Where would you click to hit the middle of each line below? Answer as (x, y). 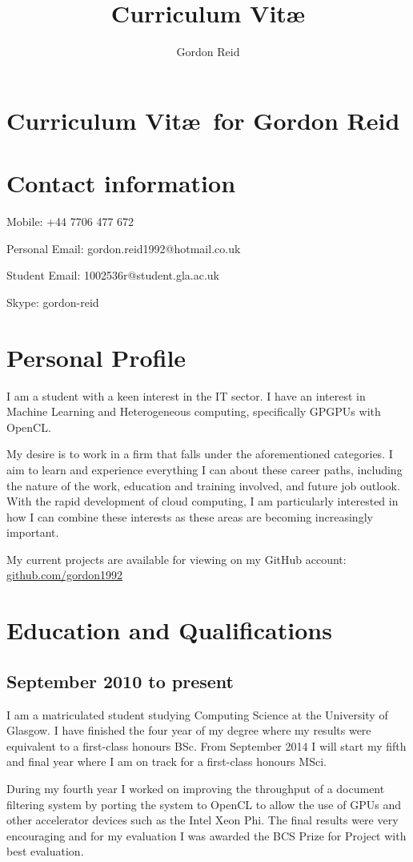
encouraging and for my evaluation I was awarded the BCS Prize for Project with (206, 835)
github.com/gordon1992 (65, 575)
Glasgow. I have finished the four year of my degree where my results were (189, 730)
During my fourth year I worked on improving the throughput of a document (196, 789)
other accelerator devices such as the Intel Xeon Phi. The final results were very (202, 820)
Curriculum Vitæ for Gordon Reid (203, 120)
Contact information (121, 183)
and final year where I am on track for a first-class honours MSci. (166, 761)
